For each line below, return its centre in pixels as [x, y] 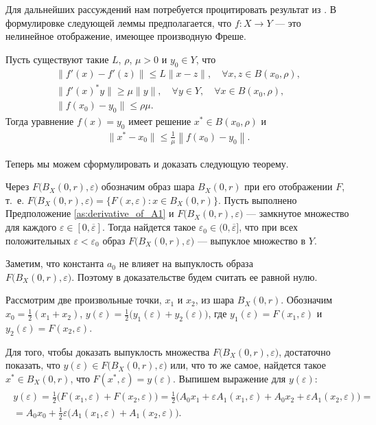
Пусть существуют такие [57, 59]
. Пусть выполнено [257, 199]
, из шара [215, 300]
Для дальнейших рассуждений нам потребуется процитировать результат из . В [171, 9]
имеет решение [160, 120]
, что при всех [269, 227]
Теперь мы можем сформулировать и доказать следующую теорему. [147, 163]
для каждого [31, 227]
